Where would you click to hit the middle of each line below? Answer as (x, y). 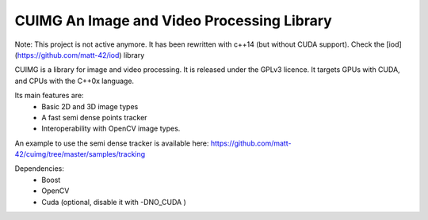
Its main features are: (49, 96)
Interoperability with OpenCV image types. (111, 129)
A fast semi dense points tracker (94, 117)
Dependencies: (40, 169)
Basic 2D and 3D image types (90, 106)
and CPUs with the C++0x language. (75, 81)
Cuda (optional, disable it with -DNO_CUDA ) (114, 202)
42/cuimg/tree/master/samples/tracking (80, 154)
